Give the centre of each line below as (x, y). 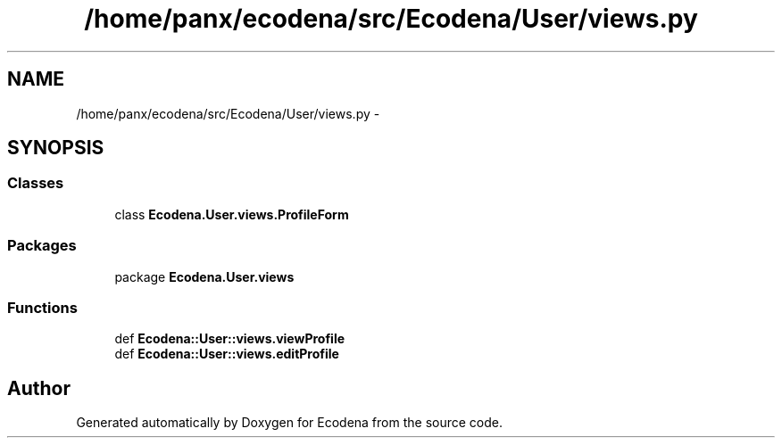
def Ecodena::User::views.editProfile (227, 354)
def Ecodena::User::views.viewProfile (230, 339)
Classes (36, 183)
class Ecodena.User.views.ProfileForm (232, 214)
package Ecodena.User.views (204, 276)
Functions (42, 307)
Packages (42, 246)
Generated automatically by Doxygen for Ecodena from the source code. (290, 423)
